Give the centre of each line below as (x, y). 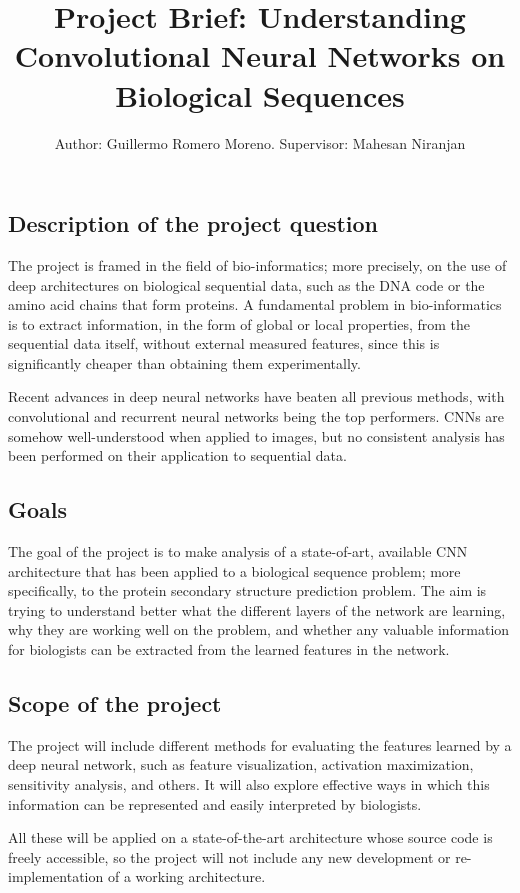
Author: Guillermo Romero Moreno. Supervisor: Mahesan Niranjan (260, 142)
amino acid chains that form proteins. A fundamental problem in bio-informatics (255, 304)
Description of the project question (193, 223)
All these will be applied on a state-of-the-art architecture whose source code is (250, 837)
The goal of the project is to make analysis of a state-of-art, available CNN (238, 551)
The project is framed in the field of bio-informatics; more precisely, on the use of (257, 264)
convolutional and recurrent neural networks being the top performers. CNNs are (256, 416)
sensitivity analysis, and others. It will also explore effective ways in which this (249, 784)
